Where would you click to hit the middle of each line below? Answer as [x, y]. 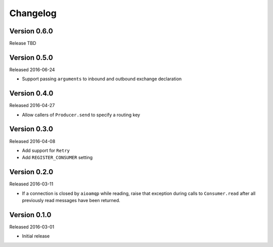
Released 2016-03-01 [32, 227]
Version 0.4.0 [31, 93]
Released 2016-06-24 [32, 69]
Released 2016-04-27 [32, 106]
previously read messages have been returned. [71, 201]
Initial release [36, 236]
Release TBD [23, 43]
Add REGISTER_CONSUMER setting [57, 158]
